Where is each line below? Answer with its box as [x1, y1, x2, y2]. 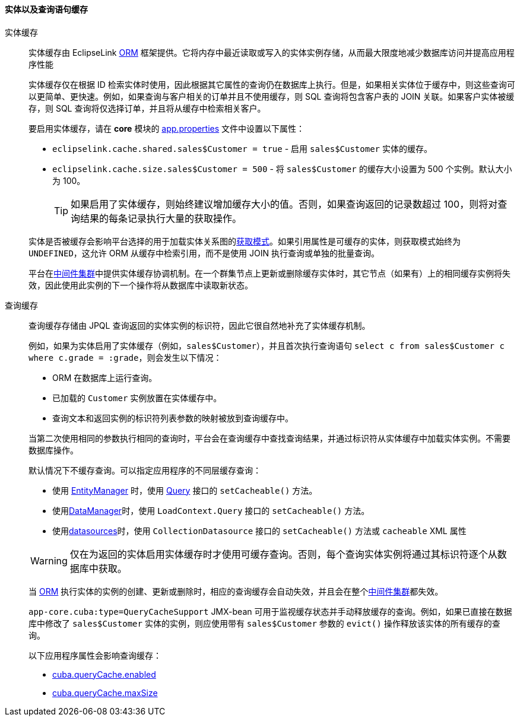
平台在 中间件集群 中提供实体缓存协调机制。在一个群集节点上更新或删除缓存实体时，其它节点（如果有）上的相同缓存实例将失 [28, 268, 511, 278]
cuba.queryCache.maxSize [52, 687, 158, 698]
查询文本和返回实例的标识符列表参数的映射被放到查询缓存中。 [52, 412, 293, 423]
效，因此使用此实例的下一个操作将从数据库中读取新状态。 [28, 279, 253, 290]
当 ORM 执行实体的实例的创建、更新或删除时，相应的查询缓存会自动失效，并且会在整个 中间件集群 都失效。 [28, 586, 443, 596]
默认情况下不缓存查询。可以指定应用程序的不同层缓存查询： [28, 465, 261, 475]
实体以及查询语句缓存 [5, 4, 88, 14]
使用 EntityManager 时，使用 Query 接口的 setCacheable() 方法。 [52, 485, 318, 496]
